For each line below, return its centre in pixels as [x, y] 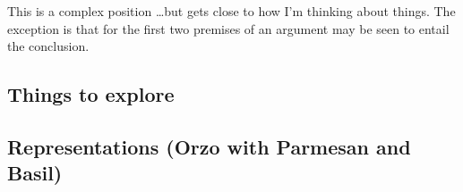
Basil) [35, 173]
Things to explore [91, 94]
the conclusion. [48, 46]
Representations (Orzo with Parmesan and [209, 146]
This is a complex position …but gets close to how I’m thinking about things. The [231, 11]
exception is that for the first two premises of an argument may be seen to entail [228, 28]
